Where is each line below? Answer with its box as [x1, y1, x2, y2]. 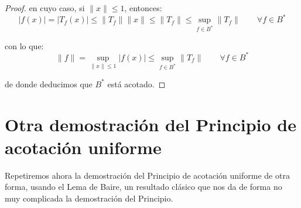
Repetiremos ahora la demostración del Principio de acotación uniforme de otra [5, 169, 290, 181]
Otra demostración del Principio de [5, 112, 296, 136]
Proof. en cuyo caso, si [5, 2, 85, 13]
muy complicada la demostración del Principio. [5, 192, 173, 204]
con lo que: [5, 39, 44, 52]
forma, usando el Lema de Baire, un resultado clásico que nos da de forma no [5, 180, 282, 193]
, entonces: [124, 2, 162, 13]
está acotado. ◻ [107, 77, 166, 90]
